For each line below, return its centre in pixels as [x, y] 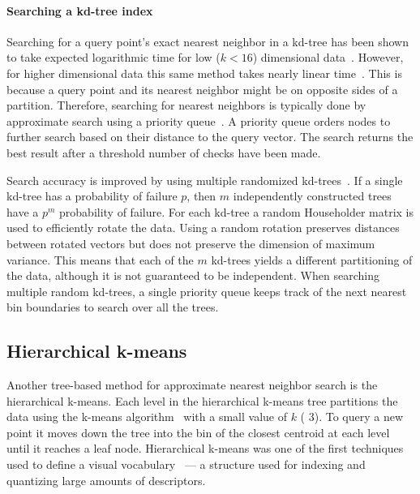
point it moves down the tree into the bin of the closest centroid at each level [198, 432]
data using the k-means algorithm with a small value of [147, 417]
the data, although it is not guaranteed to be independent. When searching [193, 275]
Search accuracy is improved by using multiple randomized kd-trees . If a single [205, 180]
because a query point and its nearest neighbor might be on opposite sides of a [202, 89]
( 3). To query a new [352, 417]
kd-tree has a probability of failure [92, 196]
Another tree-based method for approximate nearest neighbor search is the [192, 385]
